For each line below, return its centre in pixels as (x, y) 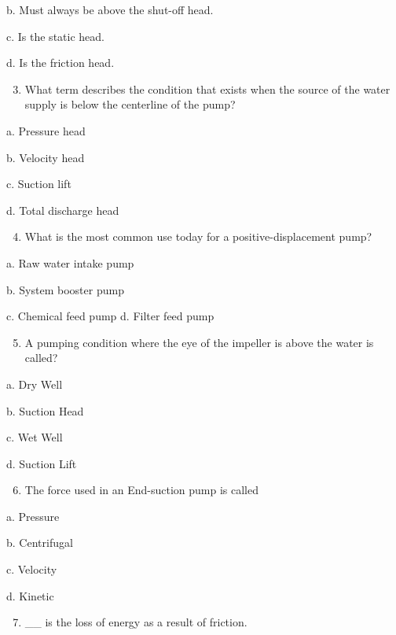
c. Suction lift (39, 184)
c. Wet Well (35, 437)
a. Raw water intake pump (70, 262)
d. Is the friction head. (60, 63)
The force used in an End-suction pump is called (141, 490)
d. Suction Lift (42, 463)
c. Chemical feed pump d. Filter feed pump (110, 316)
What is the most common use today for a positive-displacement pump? (198, 236)
